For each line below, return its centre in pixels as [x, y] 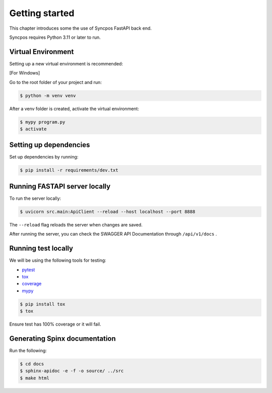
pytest [28, 270]
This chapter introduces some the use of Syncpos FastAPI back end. [81, 28]
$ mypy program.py [43, 122]
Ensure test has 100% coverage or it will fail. [55, 324]
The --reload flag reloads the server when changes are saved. [76, 224]
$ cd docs [32, 364]
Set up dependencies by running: [44, 157]
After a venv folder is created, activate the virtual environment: [74, 109]
